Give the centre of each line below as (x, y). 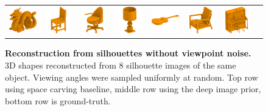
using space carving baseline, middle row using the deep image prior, (133, 89)
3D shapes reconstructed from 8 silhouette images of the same (121, 65)
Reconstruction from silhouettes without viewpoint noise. (128, 53)
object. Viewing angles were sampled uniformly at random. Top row (132, 77)
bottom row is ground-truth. (58, 100)
